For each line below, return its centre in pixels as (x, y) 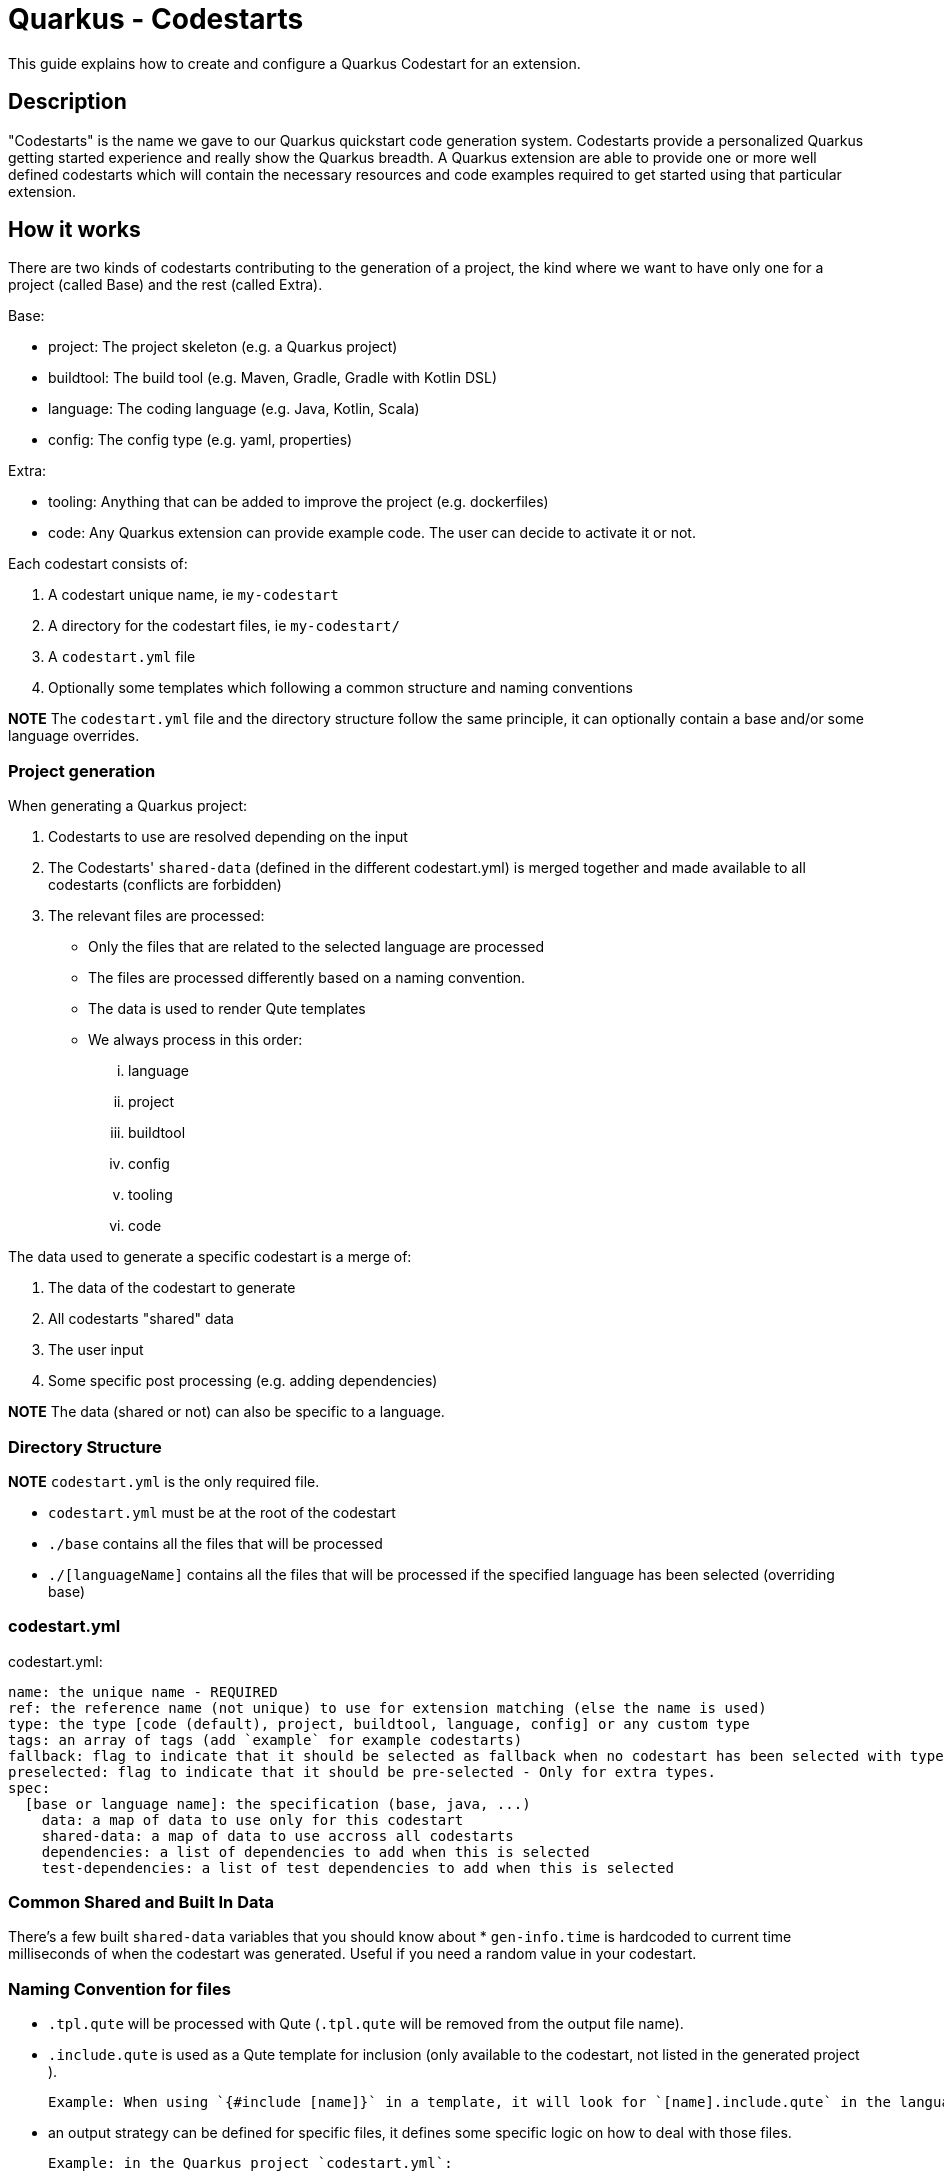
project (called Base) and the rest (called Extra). (165, 285)
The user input (96, 1350)
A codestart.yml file (122, 657)
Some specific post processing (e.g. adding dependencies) (243, 1381)
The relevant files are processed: (156, 916)
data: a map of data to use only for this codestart (252, 1819)
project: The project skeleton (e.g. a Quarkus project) (223, 347)
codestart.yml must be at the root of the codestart (222, 1512)
